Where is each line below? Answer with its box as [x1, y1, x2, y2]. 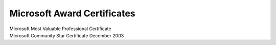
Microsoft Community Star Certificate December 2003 [9, 32, 124, 38]
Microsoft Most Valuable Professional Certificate [9, 26, 112, 32]
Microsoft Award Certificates [9, 8, 135, 19]
